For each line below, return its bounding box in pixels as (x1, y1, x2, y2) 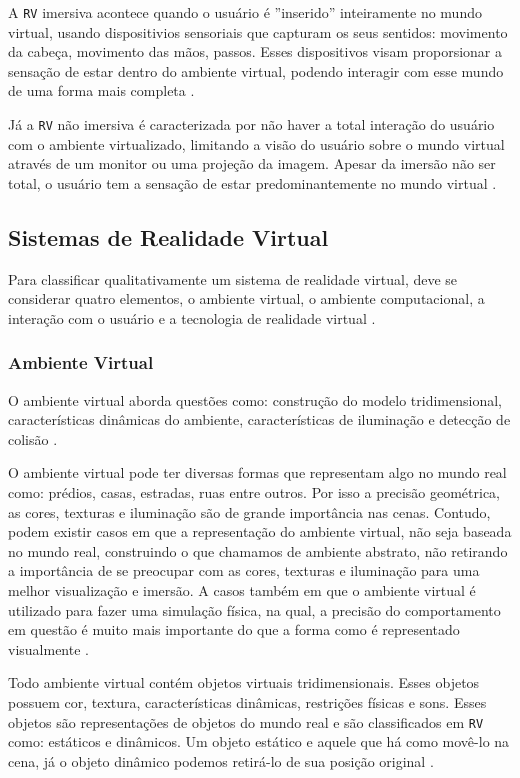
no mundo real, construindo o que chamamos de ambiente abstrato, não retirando (8, 540, 508, 561)
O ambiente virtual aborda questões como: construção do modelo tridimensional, (8, 389, 502, 410)
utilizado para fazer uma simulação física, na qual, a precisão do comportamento (8, 599, 501, 620)
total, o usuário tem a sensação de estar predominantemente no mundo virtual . (8, 172, 497, 193)
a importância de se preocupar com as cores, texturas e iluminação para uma (8, 560, 480, 581)
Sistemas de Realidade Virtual (8, 221, 329, 252)
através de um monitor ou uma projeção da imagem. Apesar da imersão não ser (8, 153, 496, 174)
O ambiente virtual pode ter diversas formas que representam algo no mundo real (8, 462, 507, 483)
